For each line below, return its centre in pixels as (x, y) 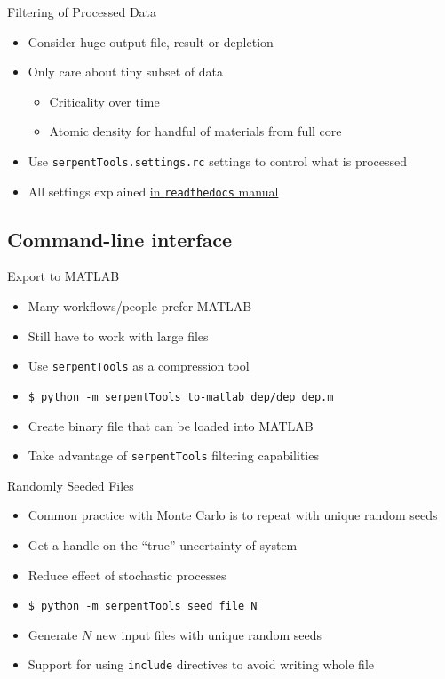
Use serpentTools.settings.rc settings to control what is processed (218, 160)
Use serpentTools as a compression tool (139, 366)
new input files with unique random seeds (208, 634)
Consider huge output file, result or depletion (151, 41)
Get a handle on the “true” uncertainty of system (163, 545)
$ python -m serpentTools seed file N (143, 607)
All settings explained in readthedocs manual (153, 191)
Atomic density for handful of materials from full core (195, 131)
